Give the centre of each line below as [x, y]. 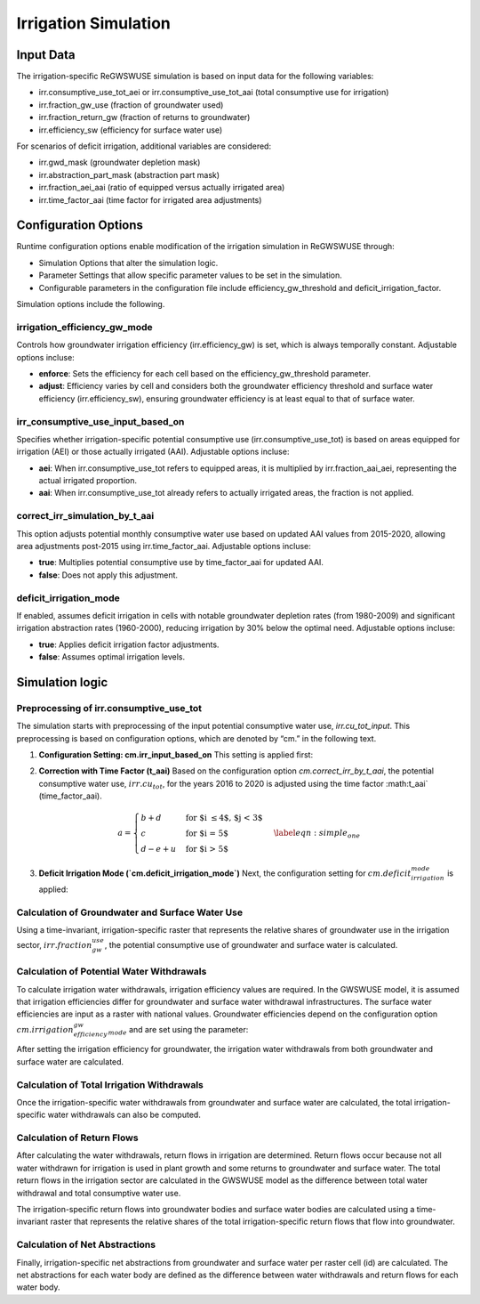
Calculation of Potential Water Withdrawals [112, 972]
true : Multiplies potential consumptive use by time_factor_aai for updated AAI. [181, 563]
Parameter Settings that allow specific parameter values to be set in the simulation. [190, 275]
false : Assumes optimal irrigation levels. [112, 657]
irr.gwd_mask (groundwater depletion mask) [120, 162]
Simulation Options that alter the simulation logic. [128, 263]
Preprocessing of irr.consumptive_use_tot [109, 708]
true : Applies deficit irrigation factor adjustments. [129, 644]
